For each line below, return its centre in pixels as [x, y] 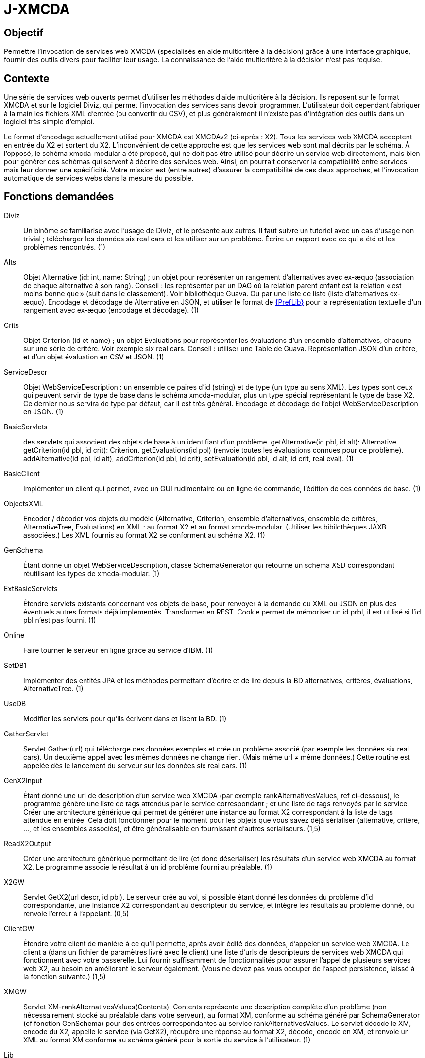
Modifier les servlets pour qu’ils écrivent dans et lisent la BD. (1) [125, 718]
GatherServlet [26, 734]
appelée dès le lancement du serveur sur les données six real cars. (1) [135, 765]
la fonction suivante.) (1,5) [65, 976]
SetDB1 [15, 665]
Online [14, 635]
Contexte [27, 78]
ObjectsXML [24, 503]
